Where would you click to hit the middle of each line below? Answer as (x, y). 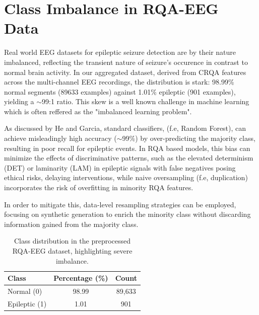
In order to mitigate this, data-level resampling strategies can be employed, (120, 204)
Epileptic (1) (27, 303)
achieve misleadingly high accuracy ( (60, 138)
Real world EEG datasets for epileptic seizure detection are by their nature (120, 52)
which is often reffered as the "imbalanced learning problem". (98, 111)
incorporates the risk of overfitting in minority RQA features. (99, 187)
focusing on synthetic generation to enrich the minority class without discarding (127, 214)
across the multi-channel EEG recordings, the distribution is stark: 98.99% (119, 82)
